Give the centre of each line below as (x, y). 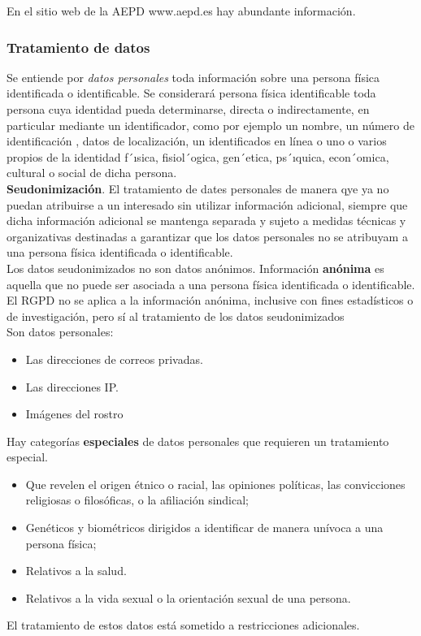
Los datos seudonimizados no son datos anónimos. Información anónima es (195, 268)
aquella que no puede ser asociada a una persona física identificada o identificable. (211, 284)
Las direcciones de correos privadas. (114, 359)
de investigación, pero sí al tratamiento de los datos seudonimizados (176, 316)
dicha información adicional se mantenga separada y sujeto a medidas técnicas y (206, 221)
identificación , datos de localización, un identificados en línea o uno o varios (197, 141)
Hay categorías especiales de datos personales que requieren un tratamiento (198, 441)
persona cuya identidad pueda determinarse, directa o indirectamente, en (188, 109)
